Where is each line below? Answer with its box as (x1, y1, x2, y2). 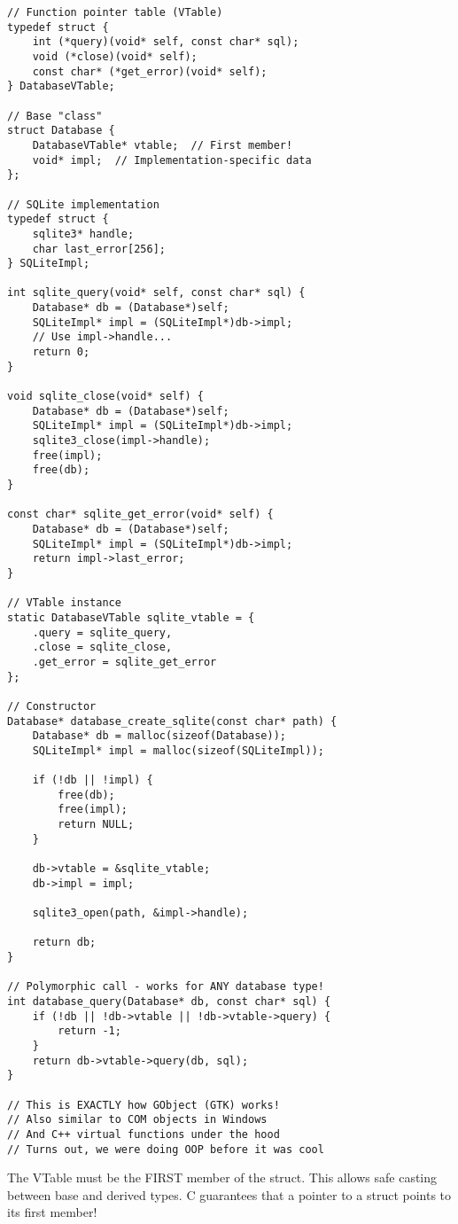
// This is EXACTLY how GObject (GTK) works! (7, 1098, 280, 1111)
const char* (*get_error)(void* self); (32, 65, 268, 78)
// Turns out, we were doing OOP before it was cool (7, 1142, 324, 1156)
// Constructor (7, 699, 97, 713)
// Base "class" (7, 109, 103, 122)
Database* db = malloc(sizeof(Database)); (32, 729, 286, 743)
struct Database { (7, 124, 115, 137)
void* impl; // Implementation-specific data (32, 153, 312, 167)
